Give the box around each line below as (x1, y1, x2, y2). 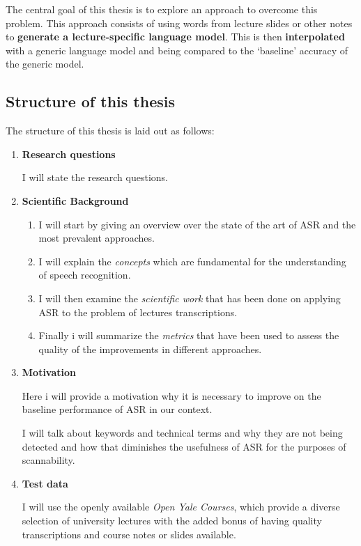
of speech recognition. (38, 267, 131, 282)
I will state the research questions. (22, 170, 168, 185)
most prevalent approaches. (38, 231, 155, 245)
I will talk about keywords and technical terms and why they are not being (22, 426, 343, 440)
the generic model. (6, 56, 84, 71)
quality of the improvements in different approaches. (38, 341, 262, 356)
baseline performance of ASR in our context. (22, 402, 213, 416)
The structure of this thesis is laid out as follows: (6, 123, 215, 138)
